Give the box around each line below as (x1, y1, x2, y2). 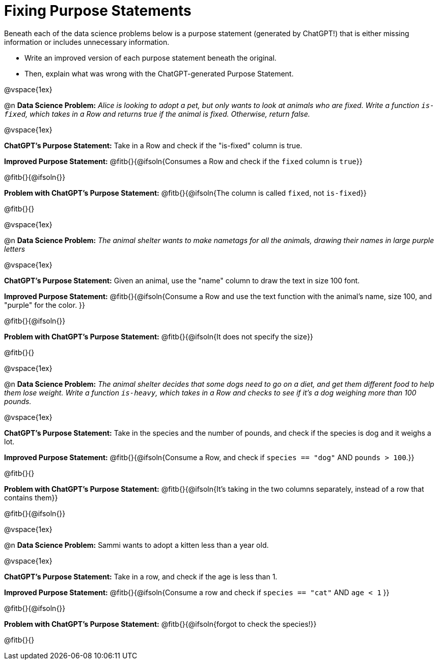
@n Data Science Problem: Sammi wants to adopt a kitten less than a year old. (4, 540, 269, 549)
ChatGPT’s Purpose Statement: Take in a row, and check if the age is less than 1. (4, 572, 278, 581)
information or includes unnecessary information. (4, 37, 170, 46)
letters (4, 244, 25, 253)
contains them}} (4, 493, 58, 502)
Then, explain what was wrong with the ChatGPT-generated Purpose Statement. (24, 69, 294, 78)
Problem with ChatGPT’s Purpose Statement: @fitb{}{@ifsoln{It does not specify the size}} (4, 332, 313, 341)
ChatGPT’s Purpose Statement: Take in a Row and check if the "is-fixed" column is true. (4, 141, 303, 150)
